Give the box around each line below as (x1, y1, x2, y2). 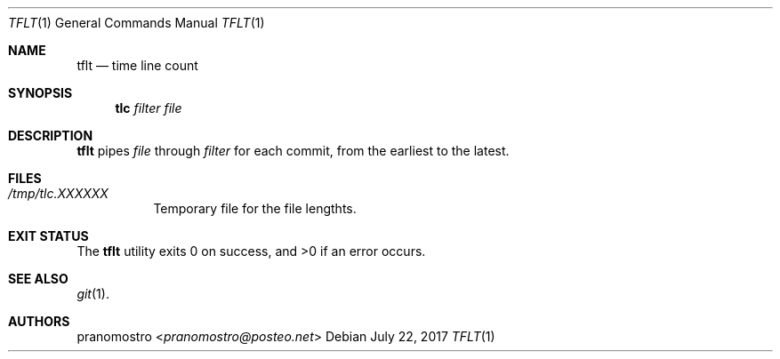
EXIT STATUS (8, 228, 89, 243)
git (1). (76, 286, 109, 301)
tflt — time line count (76, 58, 198, 73)
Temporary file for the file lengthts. (153, 201, 357, 216)
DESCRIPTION (8, 128, 93, 143)
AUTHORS (8, 314, 70, 329)
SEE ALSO (8, 271, 68, 286)
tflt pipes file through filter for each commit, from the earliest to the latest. (76, 143, 510, 158)
